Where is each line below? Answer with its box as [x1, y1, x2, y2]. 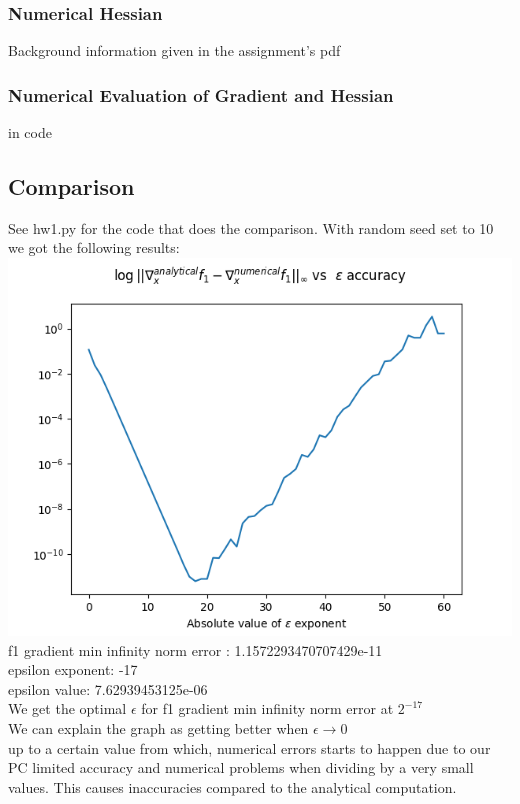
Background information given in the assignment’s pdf [8, 40, 341, 61]
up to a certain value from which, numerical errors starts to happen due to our [8, 737, 491, 758]
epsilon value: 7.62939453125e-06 [8, 678, 208, 699]
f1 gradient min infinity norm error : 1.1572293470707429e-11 [8, 639, 383, 660]
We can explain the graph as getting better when [8, 717, 309, 738]
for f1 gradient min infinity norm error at [141, 698, 394, 719]
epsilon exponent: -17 [8, 659, 138, 680]
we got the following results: [8, 237, 180, 258]
